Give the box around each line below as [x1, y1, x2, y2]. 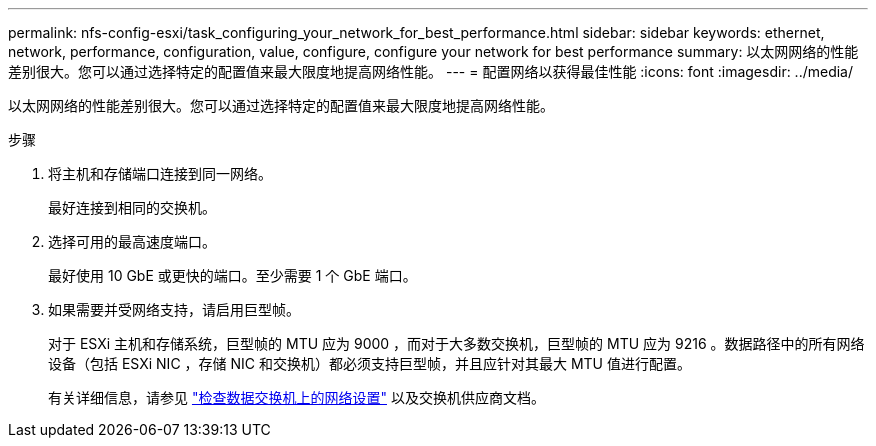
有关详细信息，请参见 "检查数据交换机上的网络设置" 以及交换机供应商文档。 [48, 389, 545, 406]
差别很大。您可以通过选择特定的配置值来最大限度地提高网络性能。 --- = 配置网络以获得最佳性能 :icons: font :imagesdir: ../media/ [8, 63, 854, 80]
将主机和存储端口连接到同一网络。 [48, 165, 272, 182]
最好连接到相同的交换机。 [48, 199, 216, 216]
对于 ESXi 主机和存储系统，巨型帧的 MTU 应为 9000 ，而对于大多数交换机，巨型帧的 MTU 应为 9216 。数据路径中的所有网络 [48, 335, 865, 352]
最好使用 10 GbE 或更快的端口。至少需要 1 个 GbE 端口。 [48, 267, 417, 284]
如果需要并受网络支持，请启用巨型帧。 [48, 301, 300, 318]
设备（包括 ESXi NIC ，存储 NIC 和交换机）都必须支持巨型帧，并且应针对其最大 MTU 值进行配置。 [48, 355, 691, 372]
